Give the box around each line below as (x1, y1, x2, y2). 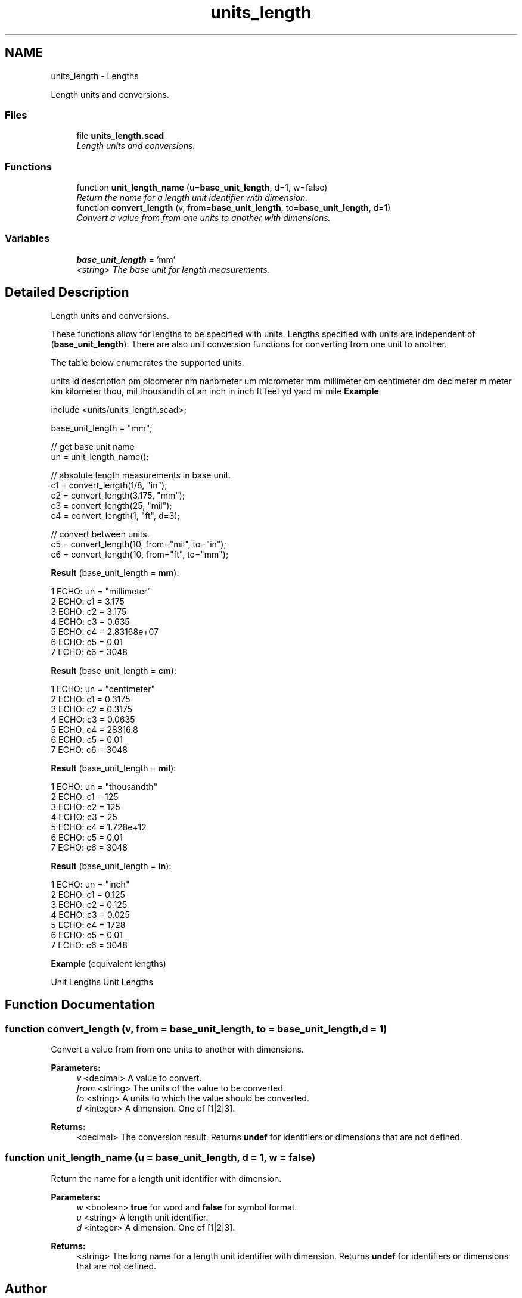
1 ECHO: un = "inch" (51, 879, 130, 889)
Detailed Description (5, 285, 129, 300)
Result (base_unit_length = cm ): (51, 665, 176, 676)
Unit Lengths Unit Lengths (51, 976, 153, 987)
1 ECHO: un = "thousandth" (51, 781, 158, 792)
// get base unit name (51, 441, 135, 452)
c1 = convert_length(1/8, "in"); (51, 480, 167, 490)
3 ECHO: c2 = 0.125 (51, 899, 128, 910)
